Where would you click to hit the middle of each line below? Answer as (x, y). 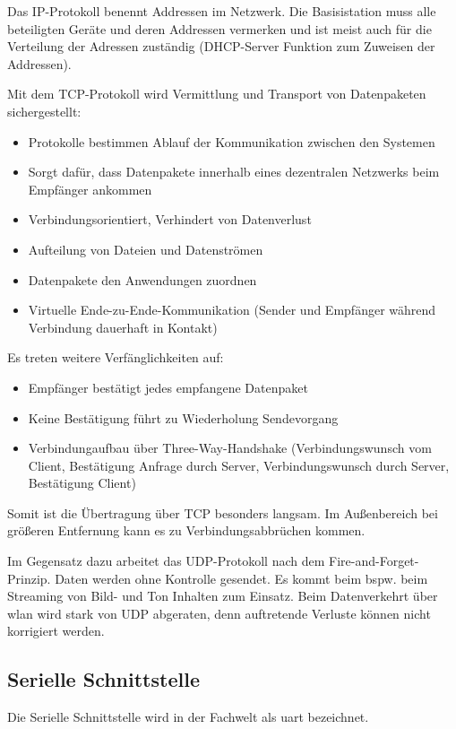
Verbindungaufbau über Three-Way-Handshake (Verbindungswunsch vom (230, 448)
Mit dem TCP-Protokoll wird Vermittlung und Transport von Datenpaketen (217, 94)
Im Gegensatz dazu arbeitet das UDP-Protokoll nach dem (166, 561)
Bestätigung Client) (82, 483)
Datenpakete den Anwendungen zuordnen (142, 279)
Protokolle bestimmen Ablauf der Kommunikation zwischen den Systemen (232, 141)
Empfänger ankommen (90, 189)
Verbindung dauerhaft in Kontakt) (123, 327)
